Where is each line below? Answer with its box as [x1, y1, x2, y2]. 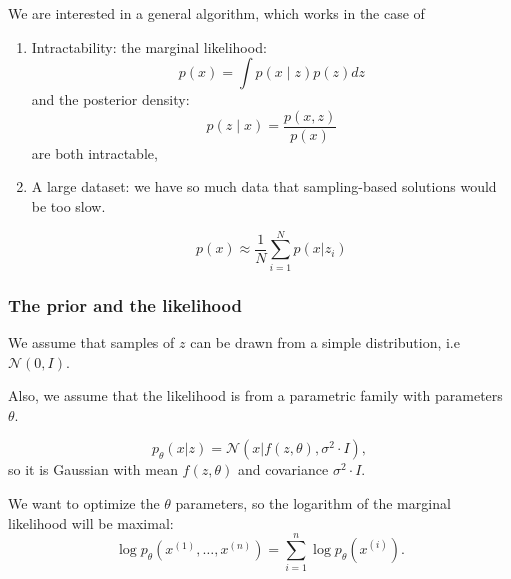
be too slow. [31, 196, 106, 217]
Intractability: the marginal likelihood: [31, 36, 267, 57]
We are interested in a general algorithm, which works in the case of [8, 3, 425, 23]
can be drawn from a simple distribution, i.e [190, 331, 460, 352]
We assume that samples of [8, 331, 175, 352]
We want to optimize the [8, 492, 160, 513]
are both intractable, [31, 142, 158, 163]
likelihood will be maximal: [8, 512, 174, 533]
